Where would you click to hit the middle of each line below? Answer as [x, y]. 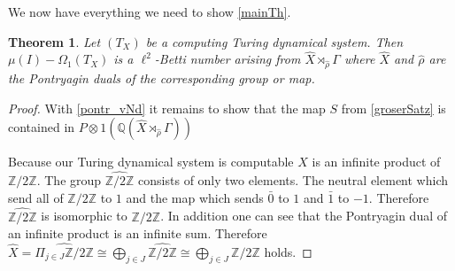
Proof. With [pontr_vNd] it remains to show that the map [167, 108]
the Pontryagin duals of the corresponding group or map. [162, 78]
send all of [36, 197]
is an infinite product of [376, 162]
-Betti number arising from [227, 59]
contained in [42, 127]
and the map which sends [195, 197]
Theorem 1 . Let [54, 41]
